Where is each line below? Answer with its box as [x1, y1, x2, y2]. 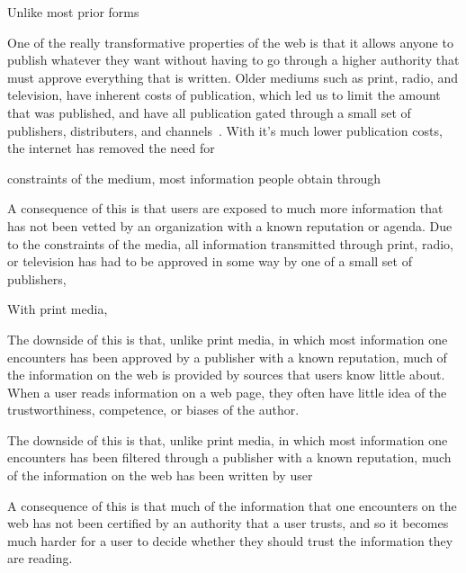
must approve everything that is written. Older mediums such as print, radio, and [7, 67, 459, 86]
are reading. [7, 549, 73, 568]
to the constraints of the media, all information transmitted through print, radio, [7, 234, 453, 253]
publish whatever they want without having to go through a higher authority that [7, 50, 460, 69]
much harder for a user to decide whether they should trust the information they [7, 531, 453, 550]
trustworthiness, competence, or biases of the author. [7, 400, 300, 419]
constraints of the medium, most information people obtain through [7, 168, 381, 187]
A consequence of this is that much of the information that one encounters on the [7, 496, 457, 515]
